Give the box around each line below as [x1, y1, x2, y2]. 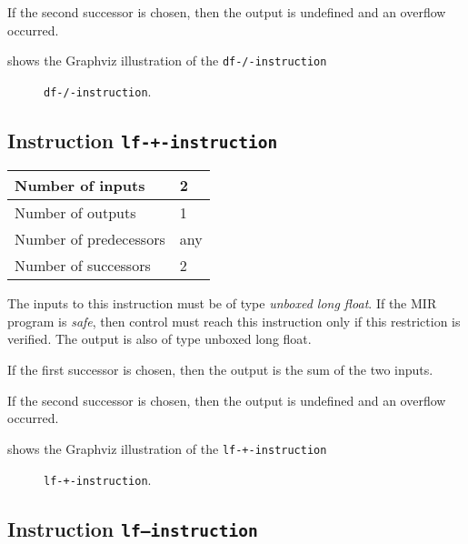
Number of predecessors [15, 228, 165, 250]
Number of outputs [15, 202, 136, 224]
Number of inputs [15, 175, 145, 196]
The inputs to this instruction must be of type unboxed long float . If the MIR [7, 294, 437, 313]
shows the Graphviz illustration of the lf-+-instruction [7, 438, 327, 458]
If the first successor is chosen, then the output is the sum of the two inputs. [7, 360, 433, 379]
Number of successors [15, 255, 151, 277]
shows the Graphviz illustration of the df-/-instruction [7, 51, 327, 70]
